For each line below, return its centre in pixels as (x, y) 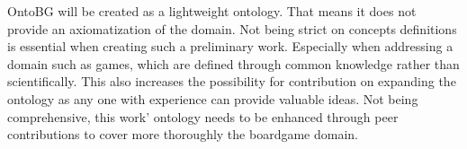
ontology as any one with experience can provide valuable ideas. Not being (213, 98)
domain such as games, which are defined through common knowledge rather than (233, 63)
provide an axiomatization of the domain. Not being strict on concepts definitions (232, 28)
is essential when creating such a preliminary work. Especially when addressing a (230, 46)
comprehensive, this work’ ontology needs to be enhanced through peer (203, 116)
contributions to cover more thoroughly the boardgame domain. (183, 134)
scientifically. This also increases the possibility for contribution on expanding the (232, 81)
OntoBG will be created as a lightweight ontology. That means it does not (212, 11)
